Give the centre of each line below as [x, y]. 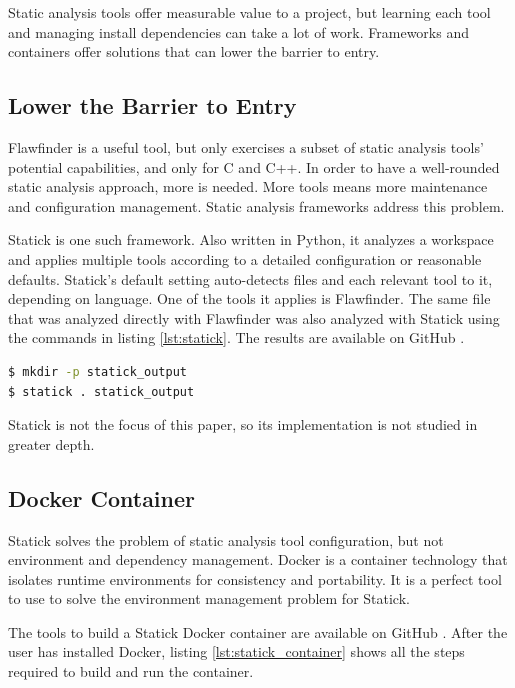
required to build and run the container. [131, 671]
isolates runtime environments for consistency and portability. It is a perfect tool [255, 578]
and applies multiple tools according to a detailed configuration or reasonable [245, 258]
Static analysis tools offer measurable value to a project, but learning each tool [249, 12]
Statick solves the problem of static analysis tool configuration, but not [226, 539]
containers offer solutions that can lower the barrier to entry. [194, 51]
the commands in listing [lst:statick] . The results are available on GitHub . [236, 337]
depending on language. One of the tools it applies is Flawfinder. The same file [249, 298]
